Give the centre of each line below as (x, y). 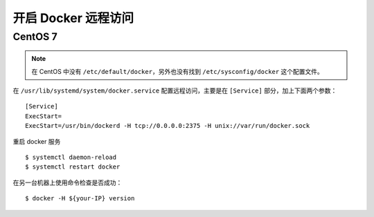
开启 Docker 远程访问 (73, 18)
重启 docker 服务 (37, 141)
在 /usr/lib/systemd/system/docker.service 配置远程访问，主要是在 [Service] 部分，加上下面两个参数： (175, 91)
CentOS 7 (35, 37)
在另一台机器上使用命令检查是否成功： (68, 182)
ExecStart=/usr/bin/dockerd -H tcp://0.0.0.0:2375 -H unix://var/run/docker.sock (168, 126)
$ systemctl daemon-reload (71, 157)
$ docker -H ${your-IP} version (80, 198)
